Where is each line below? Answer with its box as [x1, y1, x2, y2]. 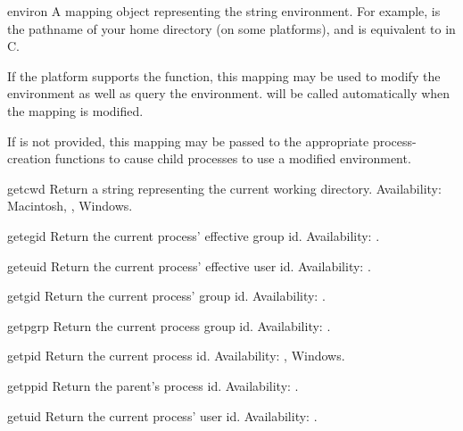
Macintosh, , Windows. [7, 196, 133, 215]
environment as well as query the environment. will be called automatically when [7, 84, 451, 103]
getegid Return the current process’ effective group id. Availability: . [7, 226, 380, 245]
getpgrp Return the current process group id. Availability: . [7, 316, 331, 335]
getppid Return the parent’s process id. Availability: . [7, 376, 299, 394]
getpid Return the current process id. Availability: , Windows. [7, 346, 345, 365]
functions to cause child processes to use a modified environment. [54, 149, 411, 168]
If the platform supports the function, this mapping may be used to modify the [7, 66, 441, 85]
